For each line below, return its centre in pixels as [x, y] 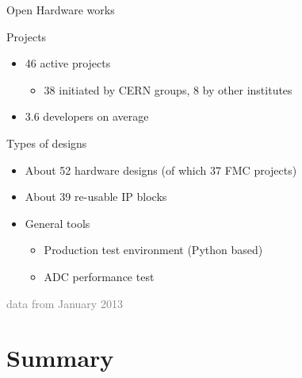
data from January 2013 [65, 303]
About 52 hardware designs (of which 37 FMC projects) [161, 170]
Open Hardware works [61, 10]
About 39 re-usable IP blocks [96, 197]
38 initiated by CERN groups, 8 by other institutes [168, 89]
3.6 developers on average [87, 116]
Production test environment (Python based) [153, 250]
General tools [57, 223]
